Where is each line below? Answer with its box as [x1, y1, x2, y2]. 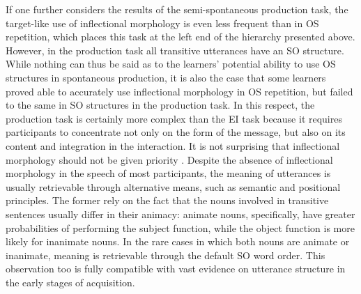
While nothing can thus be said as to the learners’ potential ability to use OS [6, 56, 336, 71]
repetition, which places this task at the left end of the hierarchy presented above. [6, 29, 355, 44]
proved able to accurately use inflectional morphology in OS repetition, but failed [6, 84, 353, 98]
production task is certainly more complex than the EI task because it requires [6, 111, 342, 125]
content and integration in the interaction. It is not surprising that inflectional [6, 138, 340, 153]
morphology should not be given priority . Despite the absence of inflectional [6, 152, 333, 167]
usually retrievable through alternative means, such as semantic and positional [6, 179, 341, 194]
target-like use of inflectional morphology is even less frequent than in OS [6, 15, 319, 30]
